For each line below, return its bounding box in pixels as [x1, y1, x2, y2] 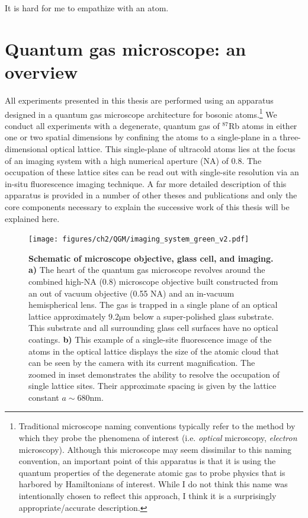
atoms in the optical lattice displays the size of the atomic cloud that [28, 345, 279, 357]
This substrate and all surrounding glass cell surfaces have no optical [28, 321, 278, 334]
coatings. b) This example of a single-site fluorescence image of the [28, 333, 272, 345]
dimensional [5, 142, 48, 155]
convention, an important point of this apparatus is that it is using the [18, 455, 276, 467]
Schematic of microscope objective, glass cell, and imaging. [28, 252, 274, 264]
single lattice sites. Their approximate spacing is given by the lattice [28, 379, 277, 392]
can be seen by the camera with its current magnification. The [28, 356, 255, 369]
